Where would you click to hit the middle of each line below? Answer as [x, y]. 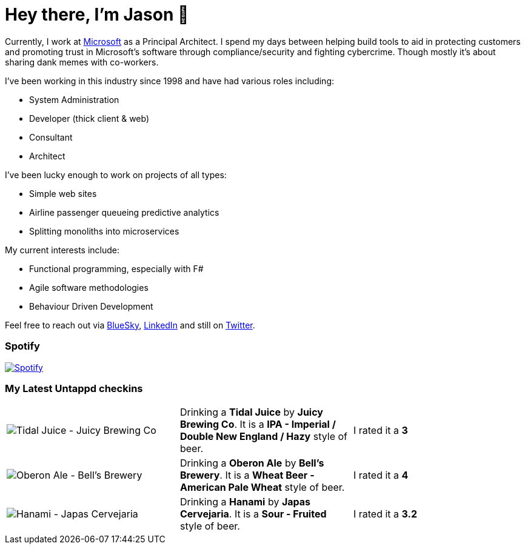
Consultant [51, 137]
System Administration [74, 99]
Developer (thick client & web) [89, 118]
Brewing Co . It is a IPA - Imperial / [258, 424]
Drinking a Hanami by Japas [245, 502]
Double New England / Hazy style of [264, 437]
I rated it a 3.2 [385, 514]
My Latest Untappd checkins [74, 388]
